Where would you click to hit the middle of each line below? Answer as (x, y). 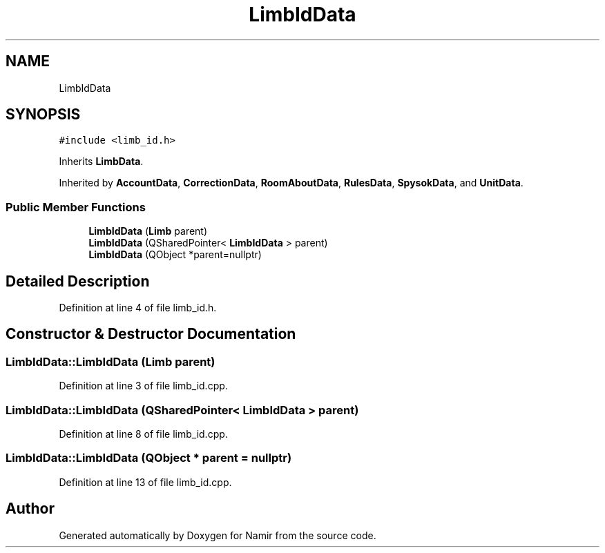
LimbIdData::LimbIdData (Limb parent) (111, 361)
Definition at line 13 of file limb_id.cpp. (145, 482)
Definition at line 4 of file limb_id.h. (138, 308)
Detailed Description (78, 281)
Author (30, 509)
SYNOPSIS (43, 115)
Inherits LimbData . (101, 162)
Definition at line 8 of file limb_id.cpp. (143, 434)
